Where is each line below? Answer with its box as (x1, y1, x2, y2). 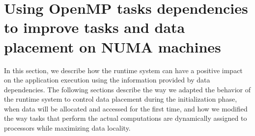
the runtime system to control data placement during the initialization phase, (4, 94, 237, 104)
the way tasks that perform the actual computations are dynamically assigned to (4, 113, 247, 123)
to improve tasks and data (4, 17, 185, 37)
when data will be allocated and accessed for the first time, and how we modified (4, 103, 248, 113)
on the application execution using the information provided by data (4, 75, 210, 85)
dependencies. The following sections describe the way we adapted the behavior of (4, 84, 251, 94)
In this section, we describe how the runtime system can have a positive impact (4, 65, 243, 75)
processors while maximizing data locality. (4, 123, 131, 133)
